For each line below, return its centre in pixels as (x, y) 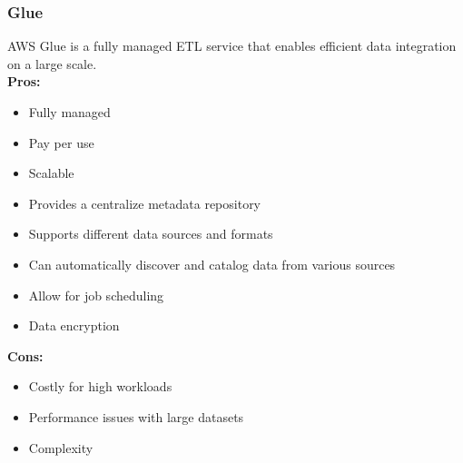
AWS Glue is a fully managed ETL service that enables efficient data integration (232, 46)
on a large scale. (52, 63)
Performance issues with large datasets (136, 416)
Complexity (61, 447)
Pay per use (61, 142)
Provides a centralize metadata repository (145, 203)
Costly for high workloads (100, 386)
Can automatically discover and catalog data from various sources (212, 264)
